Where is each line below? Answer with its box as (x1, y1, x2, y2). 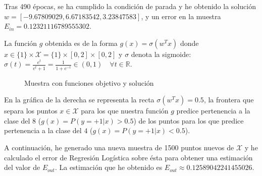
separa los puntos (4, 105, 58, 116)
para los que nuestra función (81, 105, 169, 116)
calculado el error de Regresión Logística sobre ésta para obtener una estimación (4, 152, 253, 162)
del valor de (4, 162, 40, 172)
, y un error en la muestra (141, 11, 221, 21)
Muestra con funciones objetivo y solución (24, 77, 154, 88)
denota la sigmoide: (131, 48, 191, 59)
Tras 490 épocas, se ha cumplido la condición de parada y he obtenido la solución (4, 1, 256, 11)
